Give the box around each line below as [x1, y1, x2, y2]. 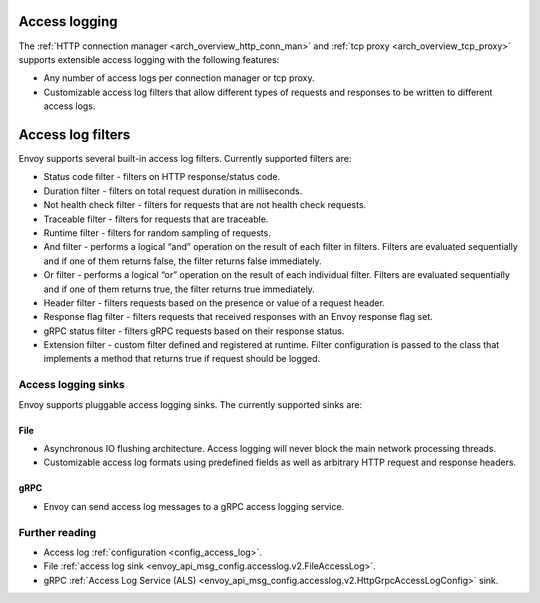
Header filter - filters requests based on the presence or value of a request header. [43, 296, 385, 309]
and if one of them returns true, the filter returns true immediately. [43, 283, 315, 295]
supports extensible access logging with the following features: [18, 53, 280, 65]
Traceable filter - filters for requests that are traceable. [43, 213, 269, 225]
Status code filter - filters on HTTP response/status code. [43, 171, 281, 183]
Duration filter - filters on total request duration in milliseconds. [43, 185, 303, 197]
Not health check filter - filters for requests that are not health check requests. [43, 199, 367, 211]
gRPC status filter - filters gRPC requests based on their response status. [43, 325, 345, 337]
